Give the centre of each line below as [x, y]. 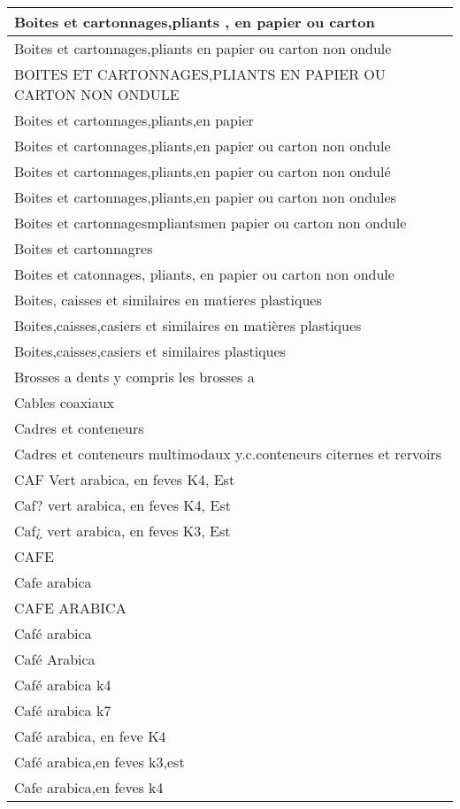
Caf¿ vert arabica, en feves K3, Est [123, 531]
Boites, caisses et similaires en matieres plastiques [168, 300]
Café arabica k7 [63, 710]
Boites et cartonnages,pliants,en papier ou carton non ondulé [203, 171]
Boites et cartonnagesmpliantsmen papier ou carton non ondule [211, 223]
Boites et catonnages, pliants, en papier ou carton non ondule [204, 274]
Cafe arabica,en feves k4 [89, 787]
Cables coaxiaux [64, 402]
